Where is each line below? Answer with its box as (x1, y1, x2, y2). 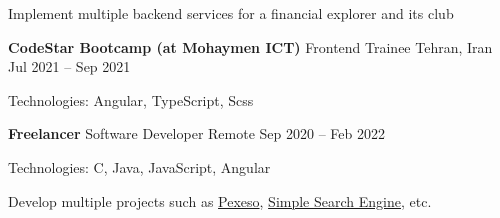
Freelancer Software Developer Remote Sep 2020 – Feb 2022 (8, 123, 385, 144)
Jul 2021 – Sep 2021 (8, 56, 131, 77)
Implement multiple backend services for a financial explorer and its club (8, 3, 454, 23)
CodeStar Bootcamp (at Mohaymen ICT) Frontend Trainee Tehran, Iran (8, 36, 493, 57)
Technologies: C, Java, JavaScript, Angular (8, 156, 271, 177)
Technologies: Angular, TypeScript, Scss (8, 89, 254, 110)
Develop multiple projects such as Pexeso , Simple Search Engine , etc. (8, 190, 432, 211)
